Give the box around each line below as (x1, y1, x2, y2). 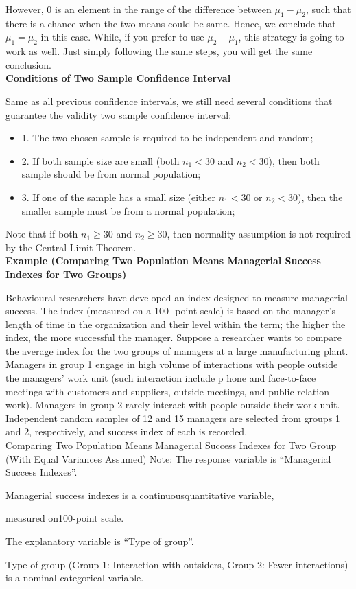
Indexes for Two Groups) (5, 266, 127, 281)
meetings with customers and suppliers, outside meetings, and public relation (5, 384, 329, 398)
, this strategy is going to (238, 30, 344, 44)
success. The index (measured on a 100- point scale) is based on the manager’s (5, 303, 335, 318)
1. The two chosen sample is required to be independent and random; (21, 130, 313, 145)
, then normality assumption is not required (167, 227, 351, 241)
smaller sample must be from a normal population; (21, 203, 235, 218)
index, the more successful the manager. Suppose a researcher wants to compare (5, 330, 342, 345)
